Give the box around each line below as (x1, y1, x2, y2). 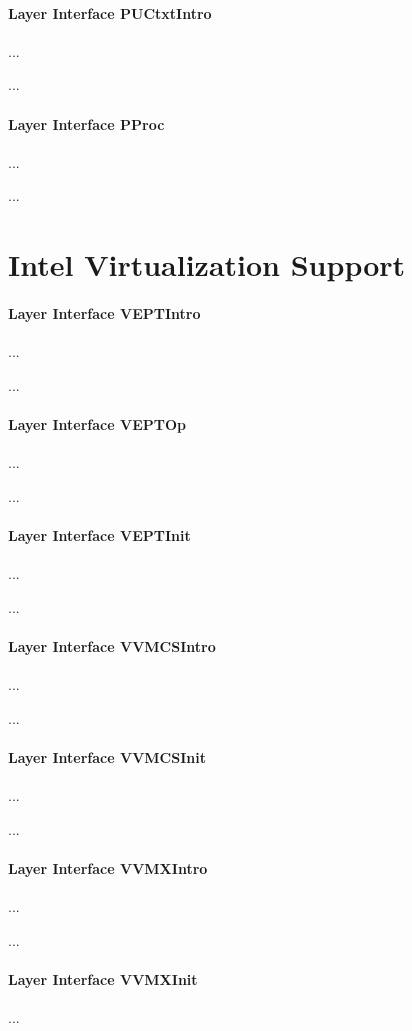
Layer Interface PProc (8, 113, 165, 134)
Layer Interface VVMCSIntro (8, 635, 216, 656)
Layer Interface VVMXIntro (8, 857, 208, 878)
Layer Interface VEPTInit (8, 524, 191, 545)
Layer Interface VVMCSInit (8, 746, 206, 767)
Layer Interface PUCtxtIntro (8, 2, 212, 23)
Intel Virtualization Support (8, 244, 406, 285)
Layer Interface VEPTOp (8, 413, 186, 434)
